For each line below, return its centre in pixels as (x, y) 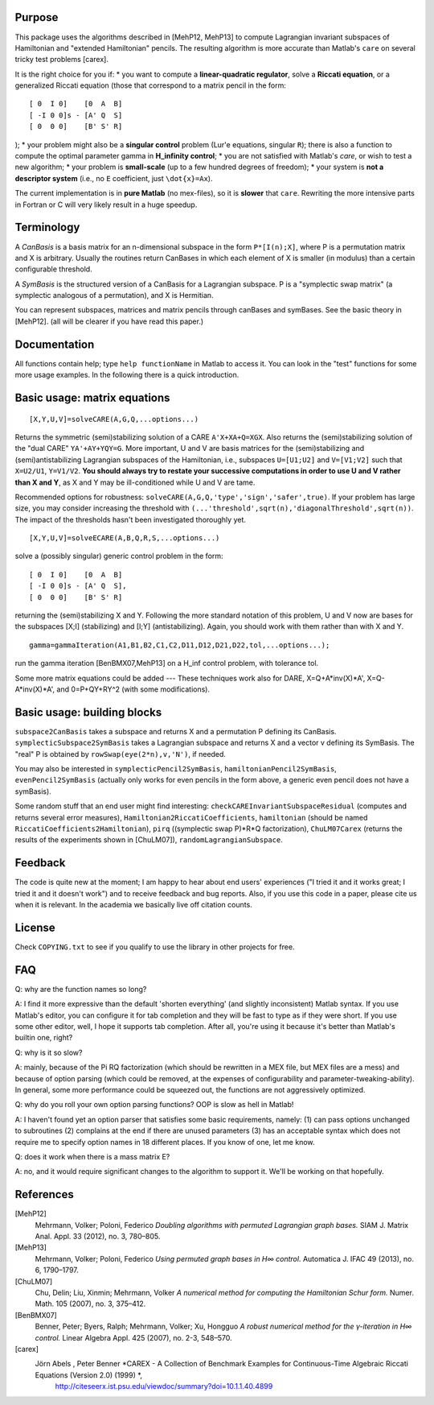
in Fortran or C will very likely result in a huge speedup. (106, 205)
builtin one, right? (44, 1038)
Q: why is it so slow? (49, 1052)
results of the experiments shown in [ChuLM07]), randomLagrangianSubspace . (149, 840)
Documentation (55, 344)
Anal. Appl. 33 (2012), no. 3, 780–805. (98, 1237)
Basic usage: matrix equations (92, 397)
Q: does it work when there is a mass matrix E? (92, 1156)
